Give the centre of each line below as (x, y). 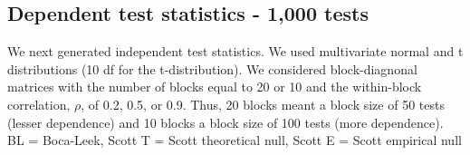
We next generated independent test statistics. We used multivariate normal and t (235, 51)
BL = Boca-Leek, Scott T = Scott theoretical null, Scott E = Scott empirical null (235, 140)
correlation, (39, 104)
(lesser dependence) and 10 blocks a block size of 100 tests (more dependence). (225, 122)
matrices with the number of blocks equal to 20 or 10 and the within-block (215, 87)
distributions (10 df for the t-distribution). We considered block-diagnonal (212, 68)
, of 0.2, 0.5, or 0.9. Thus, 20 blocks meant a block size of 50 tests (263, 104)
